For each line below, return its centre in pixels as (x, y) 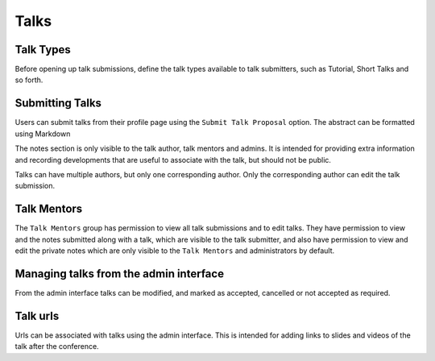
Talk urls (37, 315)
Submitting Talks (58, 104)
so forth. (29, 80)
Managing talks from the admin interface (120, 274)
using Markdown (43, 134)
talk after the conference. (57, 346)
